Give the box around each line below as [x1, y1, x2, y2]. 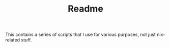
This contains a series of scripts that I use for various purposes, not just [5, 31, 156, 38]
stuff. [21, 37, 32, 43]
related [5, 37, 20, 43]
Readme [68, 3, 103, 15]
